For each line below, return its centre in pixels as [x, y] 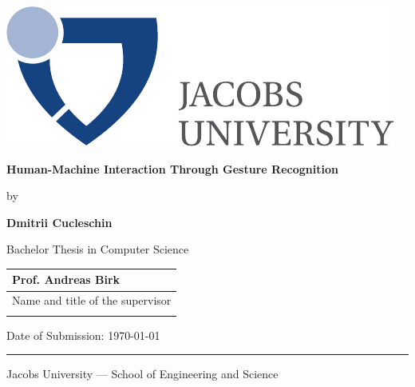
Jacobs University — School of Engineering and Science [142, 374]
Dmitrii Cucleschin [59, 222]
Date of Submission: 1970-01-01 [83, 335]
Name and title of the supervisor [92, 300]
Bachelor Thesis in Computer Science [98, 249]
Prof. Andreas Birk [66, 279]
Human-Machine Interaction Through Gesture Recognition [172, 168]
